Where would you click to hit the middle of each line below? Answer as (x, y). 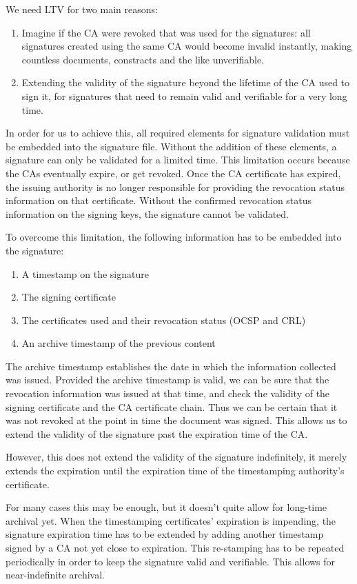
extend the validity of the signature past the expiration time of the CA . (157, 433)
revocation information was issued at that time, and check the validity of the (168, 393)
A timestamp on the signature (85, 273)
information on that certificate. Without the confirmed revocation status (159, 200)
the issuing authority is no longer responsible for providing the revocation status (175, 187)
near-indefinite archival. (55, 575)
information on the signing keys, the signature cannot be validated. (147, 213)
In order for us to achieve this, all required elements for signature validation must (178, 133)
